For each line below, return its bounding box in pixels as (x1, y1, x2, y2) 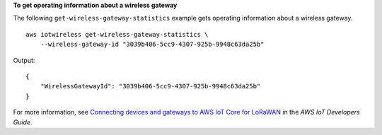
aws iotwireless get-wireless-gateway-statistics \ (25, 30, 209, 38)
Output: (13, 56, 35, 64)
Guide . (13, 117, 33, 127)
